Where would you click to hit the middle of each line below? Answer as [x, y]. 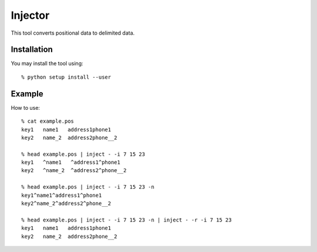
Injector [30, 15]
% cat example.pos [48, 121]
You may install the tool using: [47, 63]
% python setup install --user [66, 77]
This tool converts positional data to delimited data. [73, 33]
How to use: [26, 107]
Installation [32, 50]
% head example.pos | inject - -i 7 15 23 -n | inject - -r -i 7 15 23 [127, 220]
